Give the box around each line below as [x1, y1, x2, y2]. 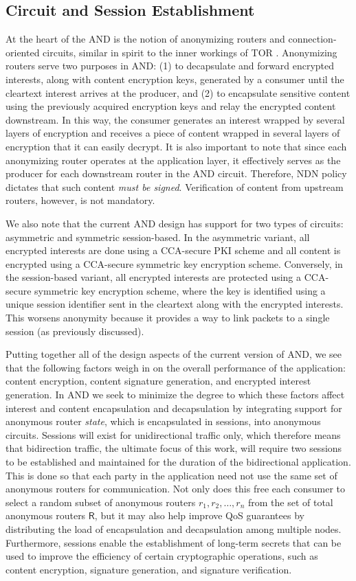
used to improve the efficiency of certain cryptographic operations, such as [5, 549, 318, 563]
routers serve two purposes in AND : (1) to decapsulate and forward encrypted [5, 58, 335, 73]
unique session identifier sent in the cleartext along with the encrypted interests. [5, 297, 344, 311]
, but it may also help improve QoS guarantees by [94, 508, 304, 523]
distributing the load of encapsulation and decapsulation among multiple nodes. [5, 521, 342, 536]
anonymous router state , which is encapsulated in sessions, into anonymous [5, 414, 321, 429]
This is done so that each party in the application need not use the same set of [5, 468, 337, 482]
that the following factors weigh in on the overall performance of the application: [5, 360, 346, 374]
